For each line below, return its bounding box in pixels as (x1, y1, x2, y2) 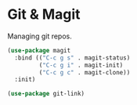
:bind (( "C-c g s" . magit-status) (14, 53, 131, 62)
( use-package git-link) (7, 90, 85, 98)
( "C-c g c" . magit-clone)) (38, 68, 131, 76)
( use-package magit (7, 46, 71, 54)
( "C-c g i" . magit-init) (38, 61, 124, 69)
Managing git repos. (7, 31, 72, 41)
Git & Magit (7, 5, 81, 24)
